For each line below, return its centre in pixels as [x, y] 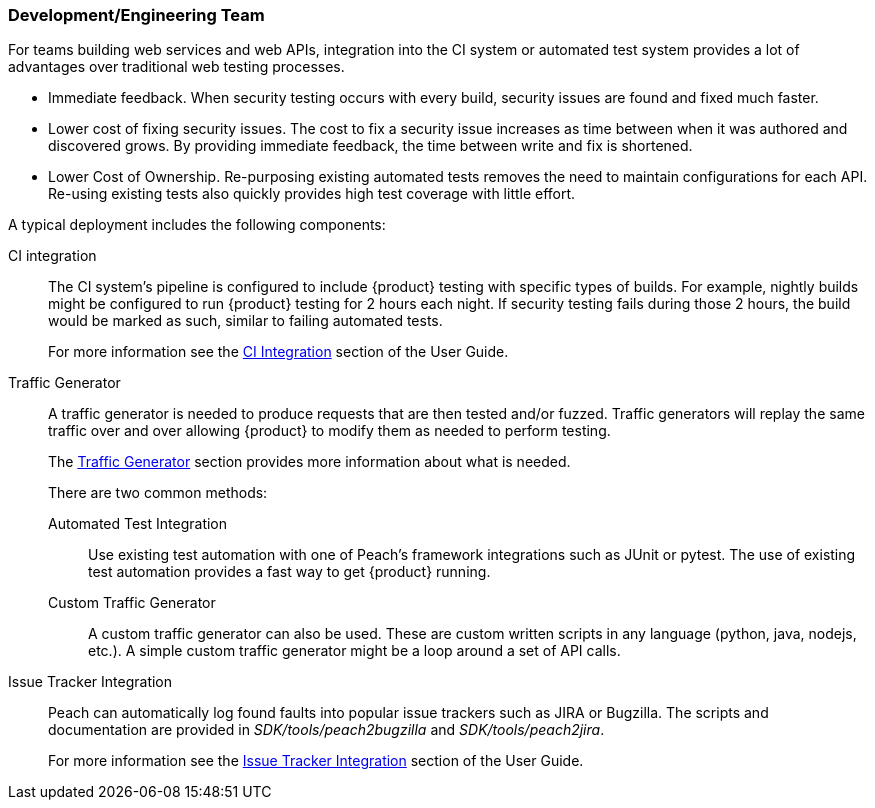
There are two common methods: [158, 493]
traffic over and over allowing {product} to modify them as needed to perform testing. [329, 431]
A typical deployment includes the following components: [197, 225]
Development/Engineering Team [136, 15]
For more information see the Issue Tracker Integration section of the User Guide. [316, 761]
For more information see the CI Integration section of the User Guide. [278, 352]
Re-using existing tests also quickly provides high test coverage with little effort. [312, 194]
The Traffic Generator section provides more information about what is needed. [309, 462]
